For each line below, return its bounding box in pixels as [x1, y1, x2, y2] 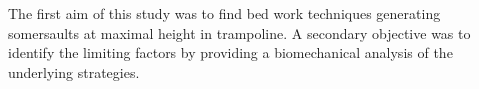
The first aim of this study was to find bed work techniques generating [8, 3, 441, 23]
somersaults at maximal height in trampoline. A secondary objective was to [8, 22, 471, 43]
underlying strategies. [8, 61, 140, 82]
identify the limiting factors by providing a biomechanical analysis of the [8, 42, 453, 63]
